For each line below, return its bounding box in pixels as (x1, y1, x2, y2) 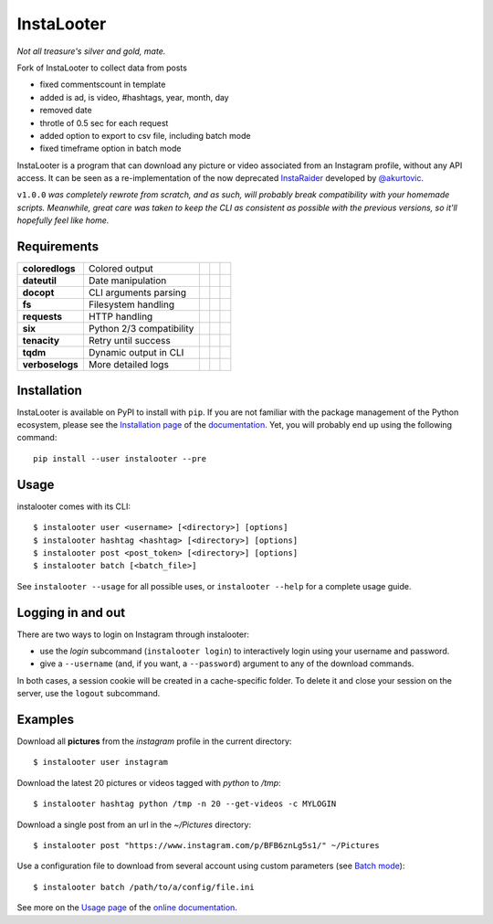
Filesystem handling (88, 298, 175, 311)
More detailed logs (88, 358, 169, 371)
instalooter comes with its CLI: (16, 501, 131, 512)
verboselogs (22, 358, 79, 371)
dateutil (22, 274, 57, 287)
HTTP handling (88, 311, 153, 324)
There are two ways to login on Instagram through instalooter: (16, 629, 250, 640)
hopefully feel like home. (16, 215, 110, 226)
